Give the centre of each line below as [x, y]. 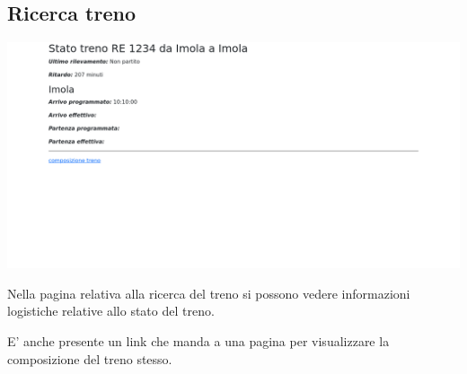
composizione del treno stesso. [90, 358]
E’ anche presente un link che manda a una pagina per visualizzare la [198, 340]
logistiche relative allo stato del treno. [111, 311]
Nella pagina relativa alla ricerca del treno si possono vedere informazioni [209, 293]
